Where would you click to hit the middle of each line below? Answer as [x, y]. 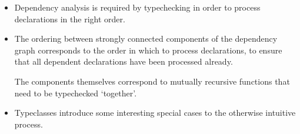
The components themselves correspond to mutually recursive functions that [152, 81]
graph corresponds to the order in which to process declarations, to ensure [148, 50]
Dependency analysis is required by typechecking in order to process [137, 7]
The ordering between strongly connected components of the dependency [146, 38]
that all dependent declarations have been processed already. [124, 61]
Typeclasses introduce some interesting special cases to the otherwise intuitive [155, 113]
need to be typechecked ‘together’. [76, 93]
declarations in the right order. [70, 19]
